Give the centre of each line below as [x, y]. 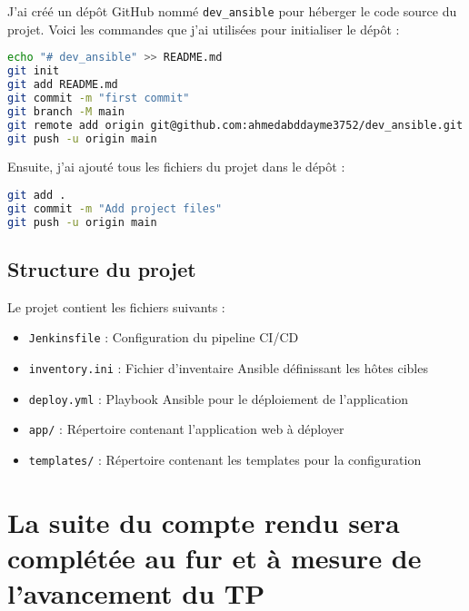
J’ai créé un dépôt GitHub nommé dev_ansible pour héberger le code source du [232, 11]
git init [34, 71]
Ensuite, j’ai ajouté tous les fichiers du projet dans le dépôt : [176, 167]
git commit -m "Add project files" [115, 208]
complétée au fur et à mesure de [215, 558]
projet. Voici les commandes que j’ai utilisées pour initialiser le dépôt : [204, 29]
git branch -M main [66, 111]
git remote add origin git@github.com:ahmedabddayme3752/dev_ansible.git [235, 125]
